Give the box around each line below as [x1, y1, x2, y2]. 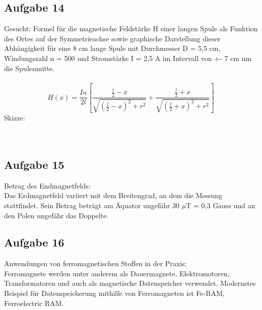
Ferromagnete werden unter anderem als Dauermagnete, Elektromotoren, [4, 268, 230, 278]
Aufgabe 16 [4, 234, 64, 250]
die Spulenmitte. [4, 63, 55, 73]
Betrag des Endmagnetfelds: [4, 180, 91, 191]
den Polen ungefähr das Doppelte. [4, 210, 109, 220]
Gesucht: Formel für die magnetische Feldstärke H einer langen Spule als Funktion [4, 23, 258, 34]
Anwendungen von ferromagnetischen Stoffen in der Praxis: [4, 258, 187, 269]
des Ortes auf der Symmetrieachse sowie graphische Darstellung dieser [4, 33, 221, 43]
